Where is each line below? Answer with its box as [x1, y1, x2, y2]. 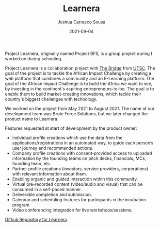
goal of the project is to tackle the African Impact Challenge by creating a [5, 70, 152, 76]
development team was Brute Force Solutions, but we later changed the [5, 110, 148, 117]
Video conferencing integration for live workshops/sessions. [12, 207, 133, 213]
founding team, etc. [12, 160, 51, 166]
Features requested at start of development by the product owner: [5, 125, 137, 131]
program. [12, 202, 31, 208]
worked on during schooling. [5, 55, 63, 61]
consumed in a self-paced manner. [12, 186, 82, 192]
